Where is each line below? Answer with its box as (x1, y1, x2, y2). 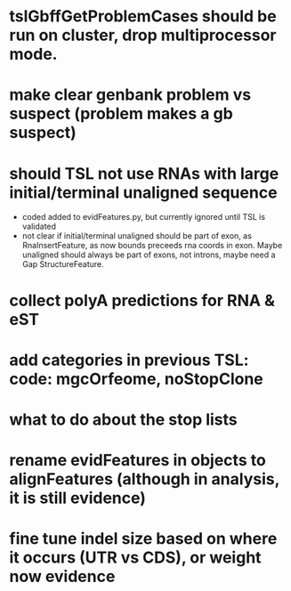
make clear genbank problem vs (9, 85, 252, 105)
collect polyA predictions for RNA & (9, 290, 276, 311)
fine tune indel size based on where (9, 529, 278, 549)
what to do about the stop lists (9, 409, 238, 429)
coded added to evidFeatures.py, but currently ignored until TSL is (21, 212, 265, 223)
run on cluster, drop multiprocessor (9, 25, 278, 45)
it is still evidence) (9, 488, 147, 508)
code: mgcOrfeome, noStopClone (9, 368, 264, 389)
